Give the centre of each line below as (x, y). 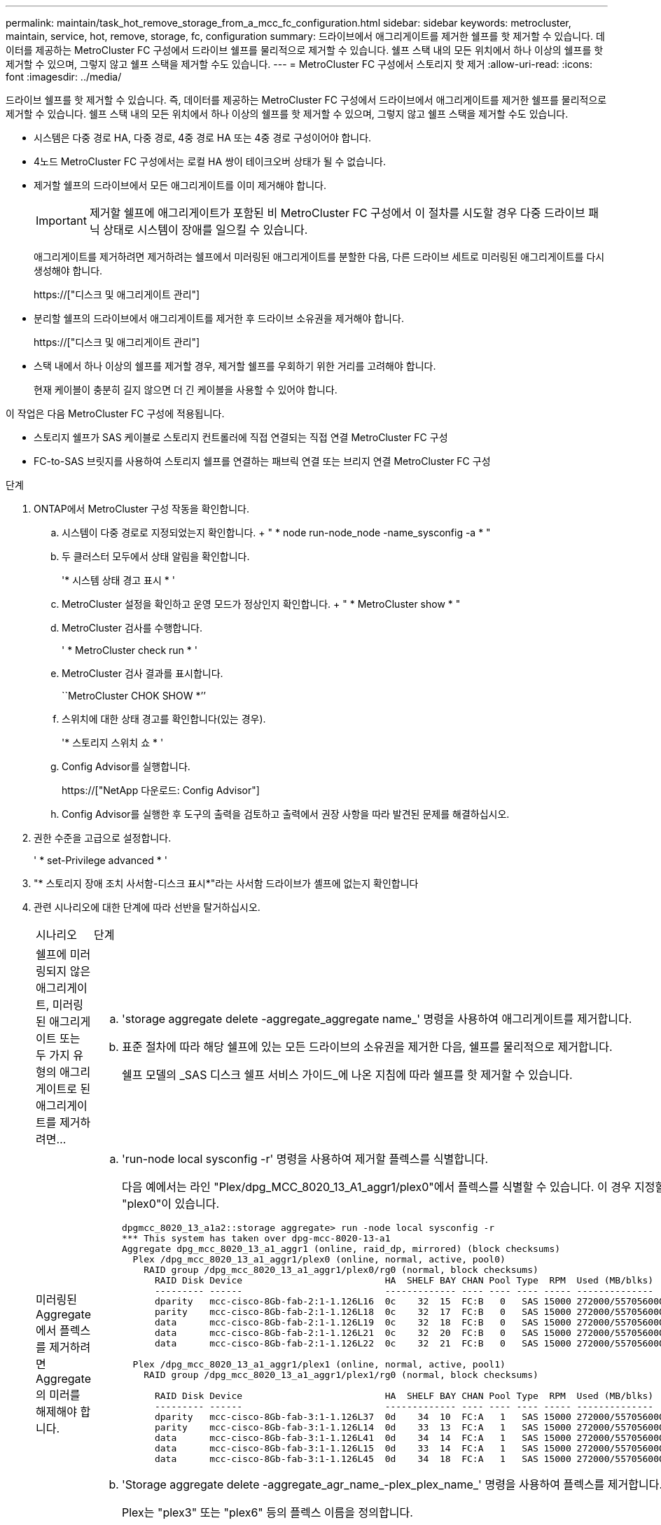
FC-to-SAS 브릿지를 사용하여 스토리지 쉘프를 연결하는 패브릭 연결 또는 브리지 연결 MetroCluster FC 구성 (262, 461)
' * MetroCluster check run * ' (130, 650)
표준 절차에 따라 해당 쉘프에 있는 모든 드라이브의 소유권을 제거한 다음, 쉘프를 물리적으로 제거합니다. (367, 1047)
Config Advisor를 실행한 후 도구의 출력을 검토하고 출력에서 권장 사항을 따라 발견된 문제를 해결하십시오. (286, 814)
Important (61, 221)
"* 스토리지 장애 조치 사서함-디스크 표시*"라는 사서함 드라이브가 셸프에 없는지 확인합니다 (226, 883)
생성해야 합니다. (68, 271)
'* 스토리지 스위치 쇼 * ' (113, 743)
